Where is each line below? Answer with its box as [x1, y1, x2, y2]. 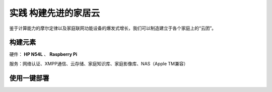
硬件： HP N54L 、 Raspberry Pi [9, 51, 78, 57]
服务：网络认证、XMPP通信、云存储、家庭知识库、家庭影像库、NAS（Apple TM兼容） [9, 60, 188, 66]
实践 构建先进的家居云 [9, 8, 100, 19]
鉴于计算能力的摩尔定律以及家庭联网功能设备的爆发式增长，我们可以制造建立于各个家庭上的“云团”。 [9, 25, 217, 31]
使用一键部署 [9, 73, 49, 82]
